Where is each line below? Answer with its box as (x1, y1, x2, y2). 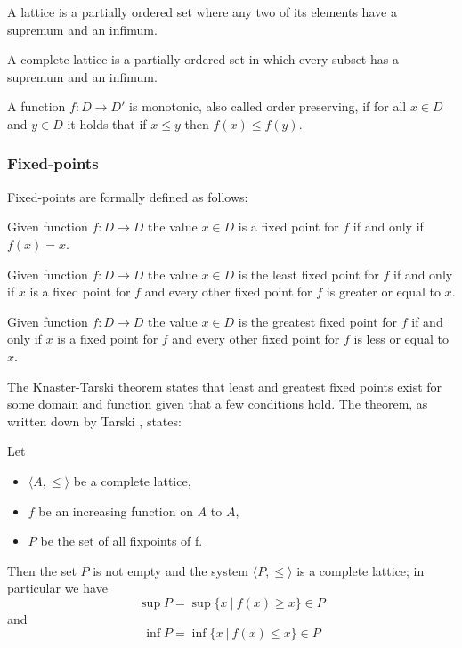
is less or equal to (353, 329, 449, 348)
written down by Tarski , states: (7, 411, 182, 430)
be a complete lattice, (73, 471, 191, 490)
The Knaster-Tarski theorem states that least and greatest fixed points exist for (7, 377, 442, 395)
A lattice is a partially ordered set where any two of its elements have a (7, 3, 397, 20)
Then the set (7, 561, 77, 579)
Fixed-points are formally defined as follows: (7, 187, 248, 206)
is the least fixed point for (238, 264, 379, 283)
